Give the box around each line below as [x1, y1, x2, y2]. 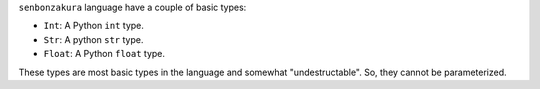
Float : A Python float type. [43, 48, 165, 60]
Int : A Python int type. [43, 20, 145, 32]
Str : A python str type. [43, 33, 144, 45]
